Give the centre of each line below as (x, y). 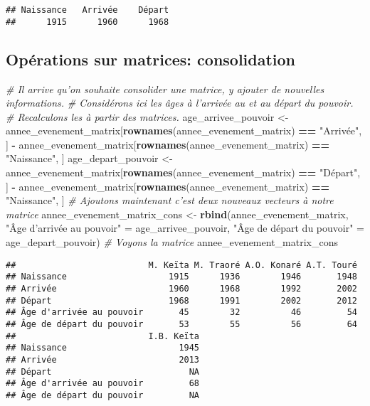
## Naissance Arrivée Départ (88, 10)
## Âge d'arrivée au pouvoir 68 (103, 384)
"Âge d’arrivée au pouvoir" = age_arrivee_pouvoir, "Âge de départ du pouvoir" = (185, 228)
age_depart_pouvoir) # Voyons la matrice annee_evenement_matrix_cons (172, 242)
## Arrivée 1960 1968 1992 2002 (181, 288)
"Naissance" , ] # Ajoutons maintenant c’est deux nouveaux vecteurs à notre (170, 200)
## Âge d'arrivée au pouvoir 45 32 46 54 (181, 312)
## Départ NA (103, 372)
